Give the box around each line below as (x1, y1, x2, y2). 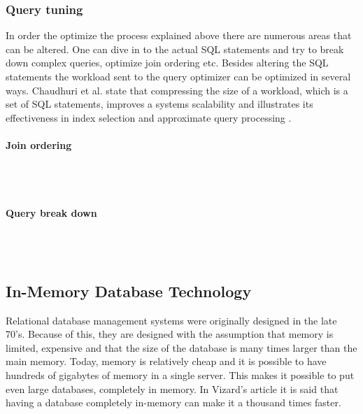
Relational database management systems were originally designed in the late (6, 313, 337, 327)
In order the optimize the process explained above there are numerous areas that (6, 28, 352, 43)
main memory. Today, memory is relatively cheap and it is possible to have (6, 354, 327, 369)
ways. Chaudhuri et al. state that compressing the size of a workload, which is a (6, 83, 348, 97)
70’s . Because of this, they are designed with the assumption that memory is (6, 327, 334, 341)
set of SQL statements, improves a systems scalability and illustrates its (6, 97, 313, 111)
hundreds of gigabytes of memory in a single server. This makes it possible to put (6, 367, 355, 382)
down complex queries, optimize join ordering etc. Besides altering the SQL (6, 55, 329, 70)
